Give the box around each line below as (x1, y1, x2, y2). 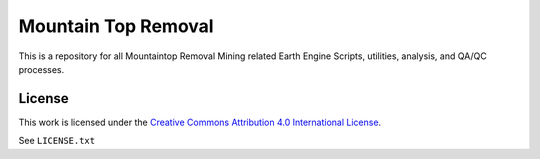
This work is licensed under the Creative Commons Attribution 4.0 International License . (18, 116, 382, 128)
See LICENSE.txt (18, 135, 95, 147)
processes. (18, 63, 65, 75)
